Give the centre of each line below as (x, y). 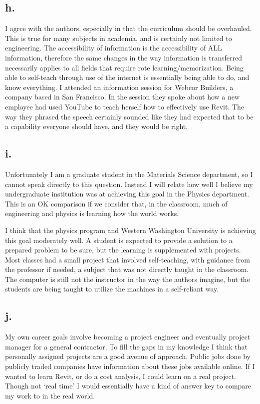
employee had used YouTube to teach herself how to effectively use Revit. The (125, 106)
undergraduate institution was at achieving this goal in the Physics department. (127, 194)
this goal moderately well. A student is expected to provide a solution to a (119, 240)
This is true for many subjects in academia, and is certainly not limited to (119, 38)
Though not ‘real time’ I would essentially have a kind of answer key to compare (128, 386)
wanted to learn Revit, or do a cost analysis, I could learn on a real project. (121, 376)
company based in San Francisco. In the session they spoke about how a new (123, 97)
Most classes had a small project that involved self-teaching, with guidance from (128, 259)
